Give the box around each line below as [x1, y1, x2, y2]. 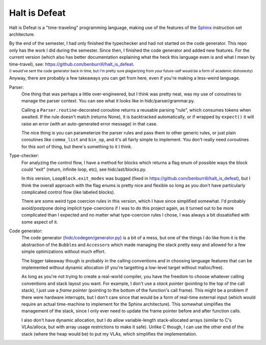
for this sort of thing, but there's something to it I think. [21, 143, 133, 150]
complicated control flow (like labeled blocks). [21, 189, 115, 195]
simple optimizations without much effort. [21, 249, 106, 254]
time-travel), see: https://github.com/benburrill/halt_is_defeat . [9, 61, 134, 67]
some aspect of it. [21, 219, 59, 225]
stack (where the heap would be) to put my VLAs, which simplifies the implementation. [21, 331, 197, 337]
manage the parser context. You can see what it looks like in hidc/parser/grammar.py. [21, 98, 195, 104]
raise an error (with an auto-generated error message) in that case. [21, 121, 158, 126]
